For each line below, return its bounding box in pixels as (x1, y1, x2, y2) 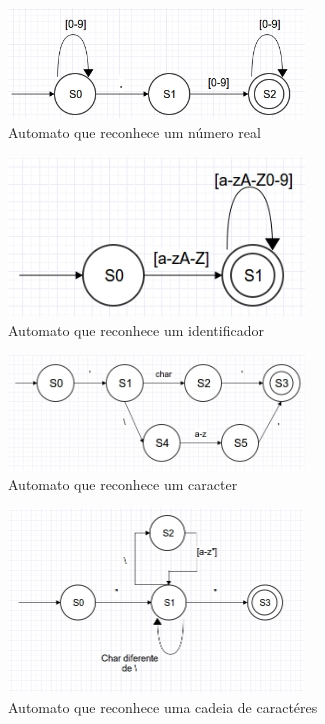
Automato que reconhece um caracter (8, 473, 238, 494)
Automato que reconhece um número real (8, 122, 261, 143)
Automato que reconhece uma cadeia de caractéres (8, 696, 318, 717)
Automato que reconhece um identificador (8, 320, 264, 341)
